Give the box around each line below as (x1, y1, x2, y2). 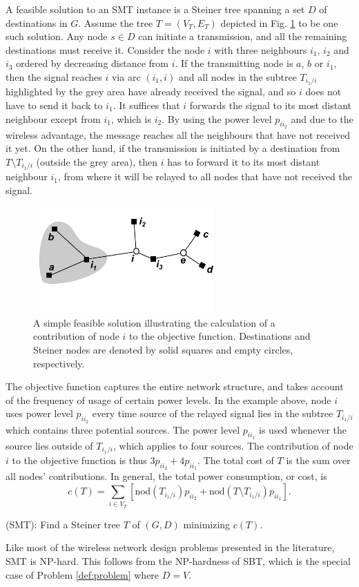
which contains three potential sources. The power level (6, 422, 240, 436)
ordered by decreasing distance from (16, 56, 169, 70)
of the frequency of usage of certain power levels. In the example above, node (6, 392, 331, 407)
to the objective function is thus (12, 453, 147, 468)
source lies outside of (6, 438, 93, 452)
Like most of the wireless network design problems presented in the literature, (6, 540, 335, 555)
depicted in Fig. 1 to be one (220, 15, 338, 30)
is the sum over (286, 453, 351, 468)
